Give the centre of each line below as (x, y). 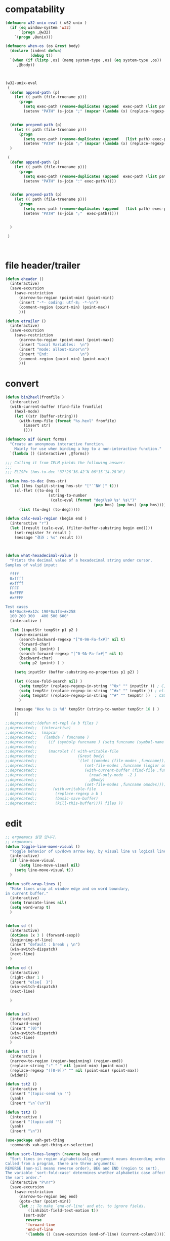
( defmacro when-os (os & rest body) (43, 46)
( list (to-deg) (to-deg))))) (49, 510)
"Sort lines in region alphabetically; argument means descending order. (89, 1159)
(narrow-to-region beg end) (48, 1196)
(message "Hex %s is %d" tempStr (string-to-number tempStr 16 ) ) (87, 709)
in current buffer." (27, 893)
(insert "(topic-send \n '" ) (40, 1094)
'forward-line (40, 1225)
